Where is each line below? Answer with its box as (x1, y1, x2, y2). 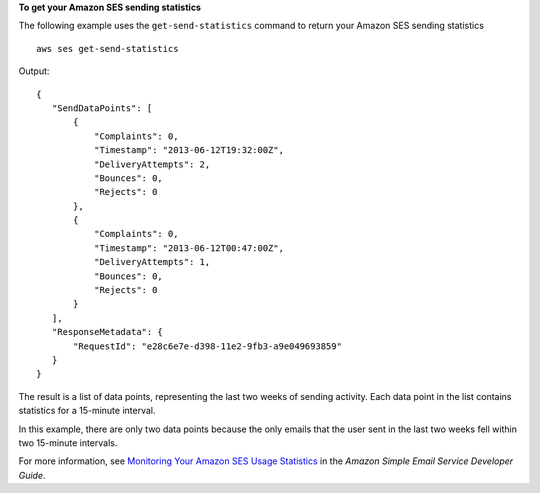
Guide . (18, 469, 46, 481)
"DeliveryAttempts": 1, (93, 256, 211, 268)
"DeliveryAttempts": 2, (93, 158, 211, 170)
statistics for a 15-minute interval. (18, 405, 156, 417)
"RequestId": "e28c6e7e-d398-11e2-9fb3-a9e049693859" (73, 340, 342, 352)
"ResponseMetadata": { (51, 326, 164, 338)
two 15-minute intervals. (18, 436, 118, 449)
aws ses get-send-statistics (36, 43, 179, 54)
